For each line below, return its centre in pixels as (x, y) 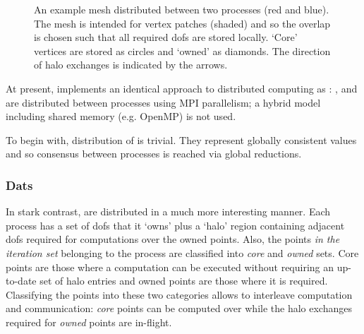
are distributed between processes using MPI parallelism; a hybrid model (163, 102)
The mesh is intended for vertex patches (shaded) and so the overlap (182, 23)
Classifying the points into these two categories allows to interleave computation (179, 294)
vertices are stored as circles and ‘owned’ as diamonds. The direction (182, 50)
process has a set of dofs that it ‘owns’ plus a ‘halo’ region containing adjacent (175, 225)
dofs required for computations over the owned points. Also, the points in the (173, 239)
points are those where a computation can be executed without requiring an (170, 267)
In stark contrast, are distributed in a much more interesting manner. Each (168, 211)
